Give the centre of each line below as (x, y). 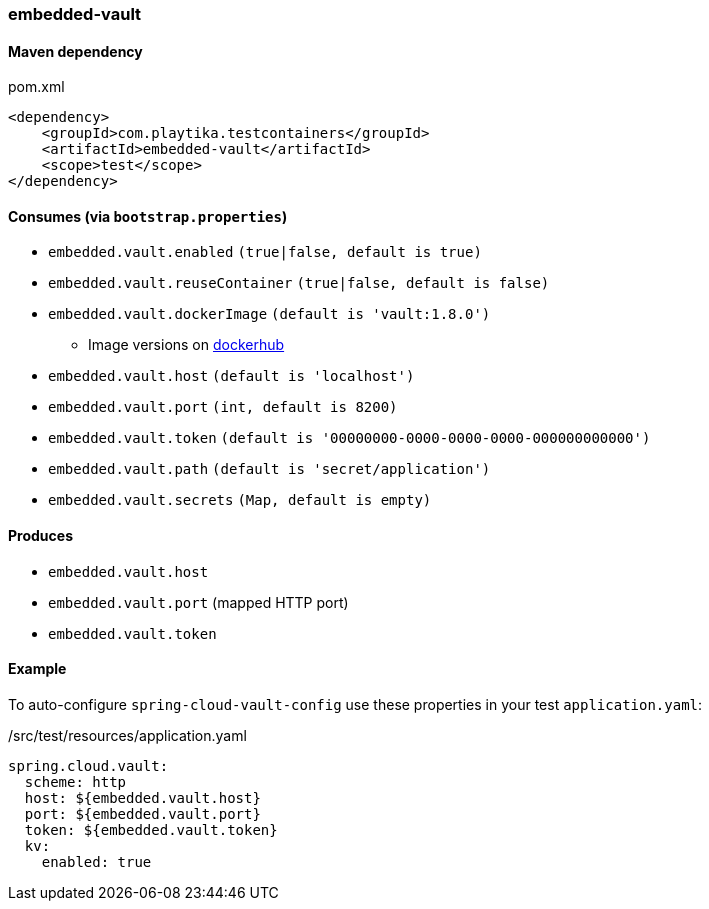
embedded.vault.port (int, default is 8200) (223, 407)
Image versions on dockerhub (186, 345)
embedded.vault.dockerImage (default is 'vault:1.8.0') (269, 314)
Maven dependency (75, 51)
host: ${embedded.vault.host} (142, 797)
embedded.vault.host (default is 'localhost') (231, 376)
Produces (40, 536)
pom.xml (36, 87)
